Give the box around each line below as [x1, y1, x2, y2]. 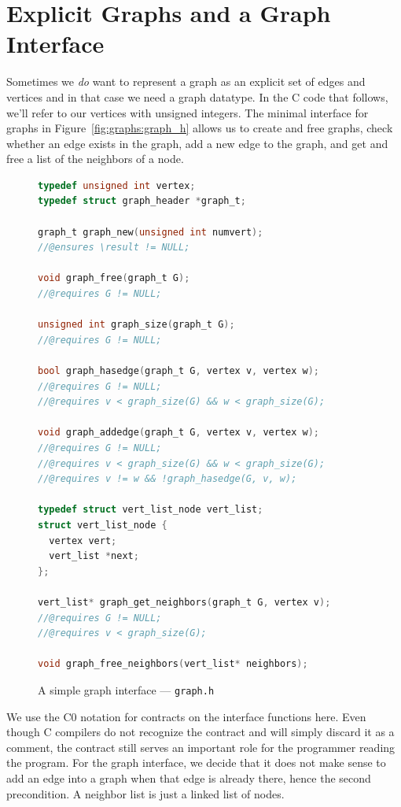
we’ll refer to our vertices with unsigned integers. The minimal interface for [6, 104, 369, 120]
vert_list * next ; [49, 550, 139, 562]
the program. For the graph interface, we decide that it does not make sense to [6, 754, 386, 771]
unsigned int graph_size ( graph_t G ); [38, 319, 235, 331]
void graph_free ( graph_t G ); [38, 272, 190, 284]
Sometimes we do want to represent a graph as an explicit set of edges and [6, 73, 366, 90]
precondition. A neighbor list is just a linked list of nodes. [6, 785, 285, 801]
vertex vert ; [49, 535, 117, 546]
